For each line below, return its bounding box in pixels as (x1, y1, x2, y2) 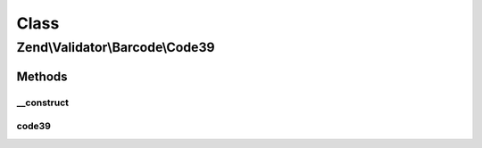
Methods (16, 69, 68, 84)
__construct (16, 96, 70, 109)
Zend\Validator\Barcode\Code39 (16, 39, 215, 55)
